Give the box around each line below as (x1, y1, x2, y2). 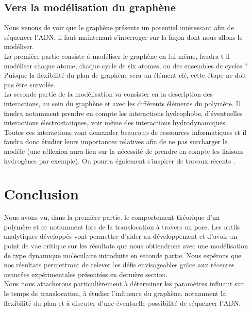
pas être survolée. (4, 79, 55, 89)
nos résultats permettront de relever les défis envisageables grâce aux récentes (4, 260, 235, 270)
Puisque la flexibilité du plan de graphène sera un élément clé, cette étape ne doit (4, 70, 247, 80)
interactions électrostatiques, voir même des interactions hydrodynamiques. (4, 117, 227, 128)
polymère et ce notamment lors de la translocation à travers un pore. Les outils (4, 221, 240, 231)
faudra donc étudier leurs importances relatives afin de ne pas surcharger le (4, 136, 228, 147)
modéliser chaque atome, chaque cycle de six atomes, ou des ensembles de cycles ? (4, 60, 248, 70)
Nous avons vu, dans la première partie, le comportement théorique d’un (4, 212, 220, 222)
